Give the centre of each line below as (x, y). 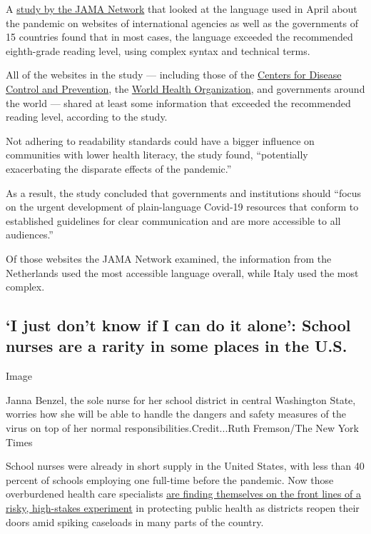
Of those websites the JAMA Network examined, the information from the (169, 258)
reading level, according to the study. (87, 117)
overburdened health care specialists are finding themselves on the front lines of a (184, 494)
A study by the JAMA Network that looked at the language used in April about (182, 9)
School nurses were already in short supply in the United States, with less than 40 (185, 466)
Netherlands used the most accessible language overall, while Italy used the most (182, 272)
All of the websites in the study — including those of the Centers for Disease (174, 75)
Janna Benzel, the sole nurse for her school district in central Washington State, (181, 399)
